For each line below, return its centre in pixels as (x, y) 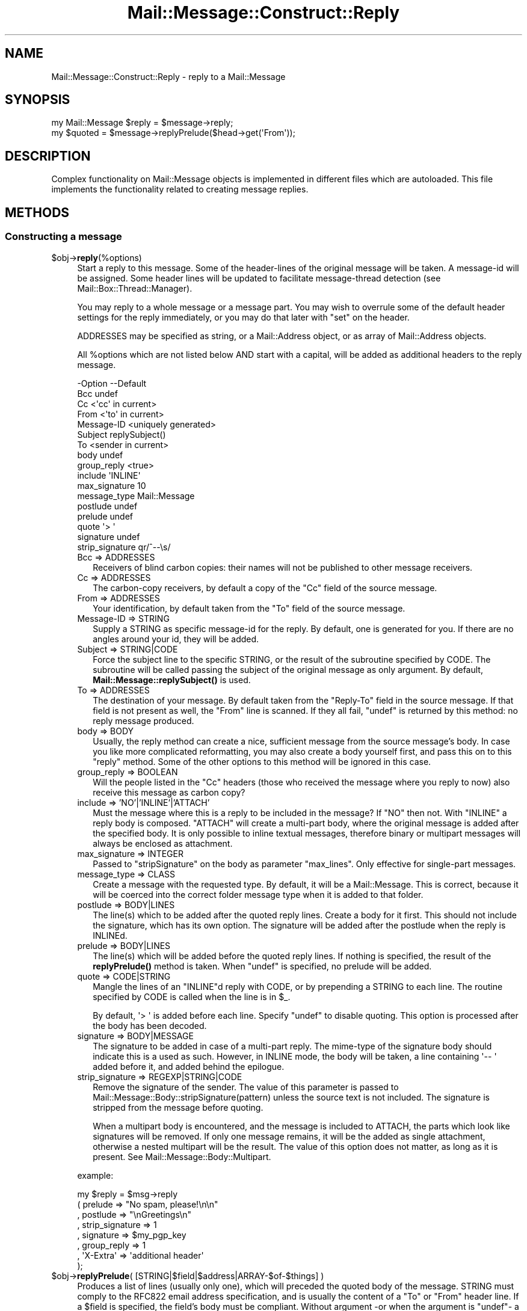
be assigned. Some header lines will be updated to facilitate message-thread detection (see (259, 278)
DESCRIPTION (48, 156)
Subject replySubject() (122, 434)
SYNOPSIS (38, 100)
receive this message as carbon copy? (169, 792)
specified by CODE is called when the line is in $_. (192, 996)
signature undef (109, 536)
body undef (100, 455)
